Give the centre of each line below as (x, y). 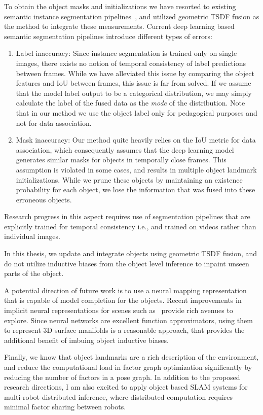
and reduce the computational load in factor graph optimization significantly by (128, 367)
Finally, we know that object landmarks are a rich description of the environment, (131, 357)
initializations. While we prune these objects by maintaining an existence (129, 179)
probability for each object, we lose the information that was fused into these (136, 189)
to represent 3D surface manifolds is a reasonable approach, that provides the (124, 330)
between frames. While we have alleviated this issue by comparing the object (135, 73)
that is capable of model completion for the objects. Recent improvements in (123, 300)
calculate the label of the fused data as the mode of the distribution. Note (130, 103)
